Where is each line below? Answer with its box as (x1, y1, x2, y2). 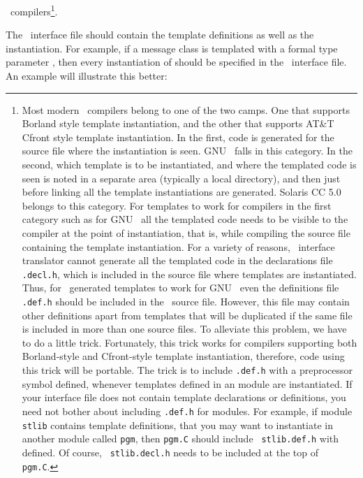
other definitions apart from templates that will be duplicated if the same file (22, 307, 353, 322)
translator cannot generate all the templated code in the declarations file (22, 253, 333, 268)
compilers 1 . (10, 2, 58, 18)
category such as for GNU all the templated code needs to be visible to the (22, 212, 348, 226)
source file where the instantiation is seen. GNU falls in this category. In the (22, 143, 353, 158)
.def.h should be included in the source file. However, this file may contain (22, 294, 350, 308)
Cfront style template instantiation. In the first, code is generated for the (22, 129, 334, 144)
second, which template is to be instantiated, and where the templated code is (22, 157, 357, 171)
